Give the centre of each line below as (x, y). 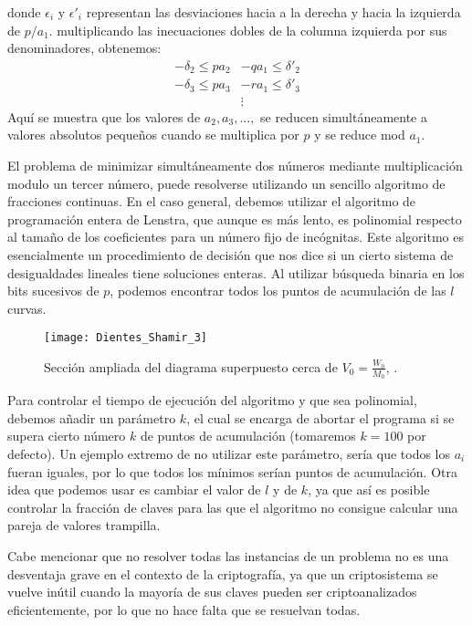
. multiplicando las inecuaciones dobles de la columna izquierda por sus (248, 30)
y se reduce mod (360, 135)
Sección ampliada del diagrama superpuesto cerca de (191, 366)
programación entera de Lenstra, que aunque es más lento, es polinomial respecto (235, 219)
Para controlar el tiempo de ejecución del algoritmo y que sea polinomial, (212, 400)
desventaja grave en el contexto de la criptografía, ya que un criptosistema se (223, 573)
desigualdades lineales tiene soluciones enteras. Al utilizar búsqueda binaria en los (236, 272)
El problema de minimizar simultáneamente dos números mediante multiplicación (235, 165)
